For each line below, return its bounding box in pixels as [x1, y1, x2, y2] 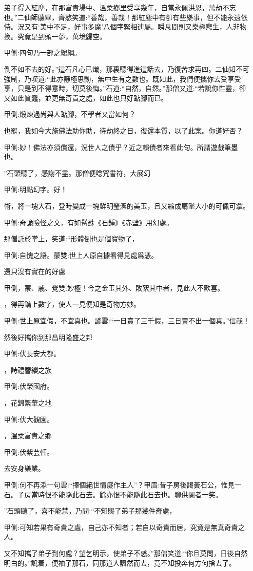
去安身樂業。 [4, 463, 45, 473]
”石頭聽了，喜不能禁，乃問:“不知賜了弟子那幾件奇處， [4, 506, 176, 516]
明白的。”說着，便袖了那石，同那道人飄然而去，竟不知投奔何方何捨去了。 [4, 557, 236, 568]
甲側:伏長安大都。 [4, 348, 60, 359]
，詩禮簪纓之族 [4, 364, 52, 375]
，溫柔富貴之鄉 [4, 430, 52, 441]
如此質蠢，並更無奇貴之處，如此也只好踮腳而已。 [10, 92, 168, 103]
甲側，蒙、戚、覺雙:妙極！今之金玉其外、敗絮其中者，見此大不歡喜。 [4, 282, 224, 293]
